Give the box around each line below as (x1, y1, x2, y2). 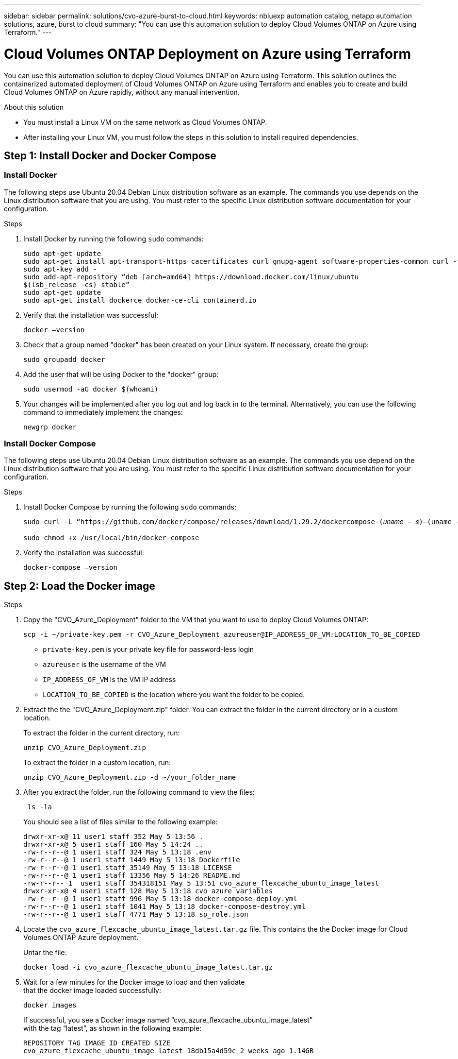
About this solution (4, 102, 64, 111)
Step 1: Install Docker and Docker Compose (4, 149, 216, 162)
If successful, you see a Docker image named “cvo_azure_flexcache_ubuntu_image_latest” (23, 1016, 312, 1025)
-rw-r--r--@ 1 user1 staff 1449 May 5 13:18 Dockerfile (23, 856, 240, 864)
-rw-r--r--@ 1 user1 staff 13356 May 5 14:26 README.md (23, 871, 240, 880)
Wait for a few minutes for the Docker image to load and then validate (23, 978, 245, 987)
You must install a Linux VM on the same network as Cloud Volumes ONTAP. (23, 118, 267, 126)
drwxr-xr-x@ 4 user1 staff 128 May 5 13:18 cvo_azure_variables (23, 887, 273, 895)
